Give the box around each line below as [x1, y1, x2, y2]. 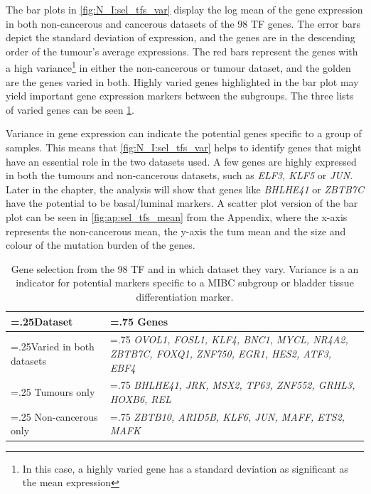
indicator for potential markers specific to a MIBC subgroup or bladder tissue [16, 275, 354, 290]
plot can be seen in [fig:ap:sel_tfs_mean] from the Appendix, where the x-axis [6, 209, 348, 224]
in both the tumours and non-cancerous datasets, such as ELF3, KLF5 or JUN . [6, 168, 353, 183]
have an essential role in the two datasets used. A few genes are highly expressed [6, 154, 357, 168]
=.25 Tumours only [11, 385, 95, 399]
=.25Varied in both [11, 339, 95, 354]
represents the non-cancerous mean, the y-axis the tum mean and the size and [6, 223, 346, 238]
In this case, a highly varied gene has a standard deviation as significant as [22, 461, 349, 476]
